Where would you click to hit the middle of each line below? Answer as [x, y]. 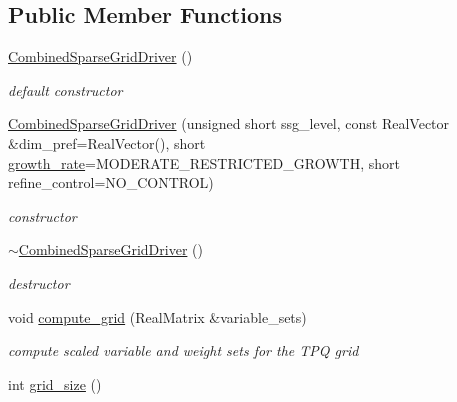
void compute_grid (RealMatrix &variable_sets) [157, 316]
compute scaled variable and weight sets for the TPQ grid [183, 350]
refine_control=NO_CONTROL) [111, 182]
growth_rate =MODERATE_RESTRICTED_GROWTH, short [204, 162]
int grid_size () [55, 383]
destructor [39, 282]
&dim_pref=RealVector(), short [107, 142]
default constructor [65, 89]
